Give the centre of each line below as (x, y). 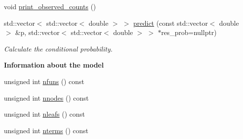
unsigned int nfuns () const (44, 81)
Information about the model (54, 65)
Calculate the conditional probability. (58, 48)
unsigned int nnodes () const (46, 97)
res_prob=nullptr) (189, 32)
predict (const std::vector (171, 23)
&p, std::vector (37, 32)
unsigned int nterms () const (46, 130)
